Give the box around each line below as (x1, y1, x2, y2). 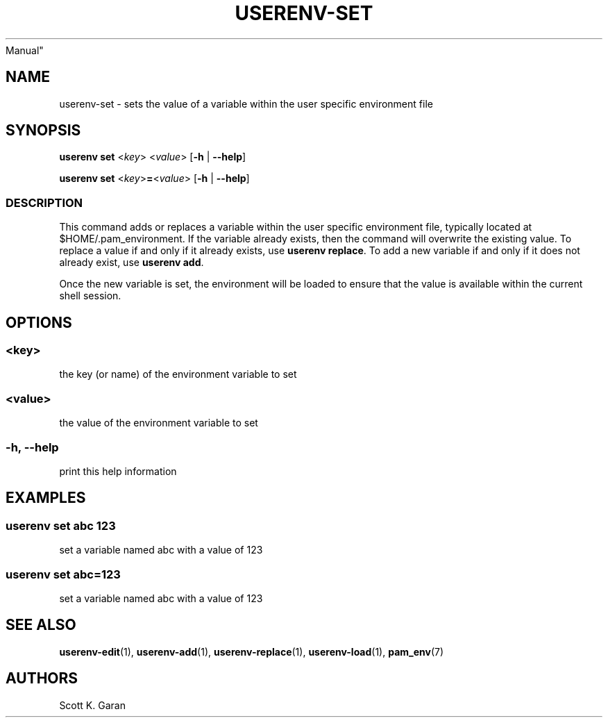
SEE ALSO (6, 616, 76, 634)
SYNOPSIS (6, 122, 81, 140)
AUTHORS (6, 670, 78, 688)
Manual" (6, 44, 44, 56)
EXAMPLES (6, 489, 86, 507)
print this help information (59, 465, 177, 477)
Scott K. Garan (59, 699, 126, 711)
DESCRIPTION (6, 195, 83, 210)
